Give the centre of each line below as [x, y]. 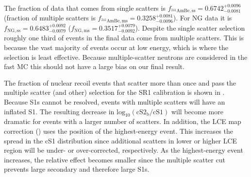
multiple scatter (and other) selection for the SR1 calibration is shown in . [114, 92]
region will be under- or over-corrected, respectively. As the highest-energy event [124, 150]
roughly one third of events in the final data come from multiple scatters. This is [124, 38]
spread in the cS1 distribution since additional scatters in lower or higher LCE [121, 140]
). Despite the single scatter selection [190, 27]
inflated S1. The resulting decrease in [59, 111]
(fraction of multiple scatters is [50, 18]
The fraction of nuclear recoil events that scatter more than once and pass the [120, 82]
